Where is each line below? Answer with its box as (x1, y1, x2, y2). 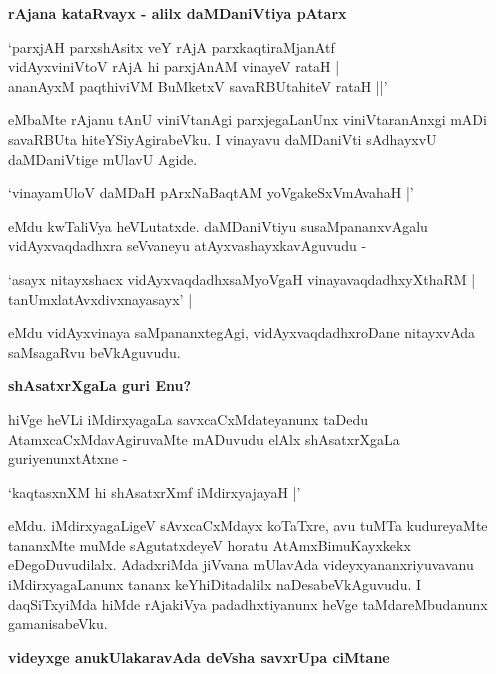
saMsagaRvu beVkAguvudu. (8, 341, 181, 362)
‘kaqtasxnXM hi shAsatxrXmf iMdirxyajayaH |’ (8, 481, 301, 502)
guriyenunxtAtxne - (8, 448, 128, 469)
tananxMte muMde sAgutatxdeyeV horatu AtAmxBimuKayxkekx (8, 534, 411, 555)
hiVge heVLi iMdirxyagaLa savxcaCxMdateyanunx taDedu (8, 408, 369, 429)
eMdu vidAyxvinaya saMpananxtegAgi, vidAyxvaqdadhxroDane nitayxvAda (8, 322, 476, 343)
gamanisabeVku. (8, 613, 108, 634)
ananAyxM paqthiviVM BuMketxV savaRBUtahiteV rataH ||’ (8, 75, 388, 96)
